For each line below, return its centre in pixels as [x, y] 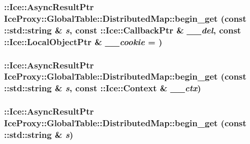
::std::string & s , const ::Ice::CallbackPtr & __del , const [123, 30]
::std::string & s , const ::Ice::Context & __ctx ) [103, 88]
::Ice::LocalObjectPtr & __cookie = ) [83, 41]
